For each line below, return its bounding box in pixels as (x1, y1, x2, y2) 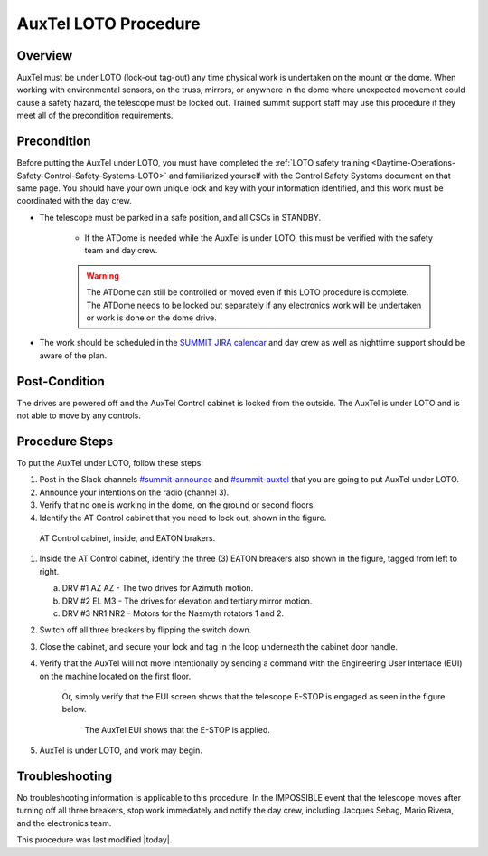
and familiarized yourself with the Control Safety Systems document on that (168, 170, 451, 181)
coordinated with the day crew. (16, 195, 133, 206)
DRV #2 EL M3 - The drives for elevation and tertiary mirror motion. (61, 595, 313, 606)
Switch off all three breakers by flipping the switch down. (39, 624, 252, 635)
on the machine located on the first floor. (39, 671, 192, 681)
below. (61, 704, 87, 715)
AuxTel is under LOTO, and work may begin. (39, 745, 202, 756)
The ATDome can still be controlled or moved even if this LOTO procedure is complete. (86, 287, 409, 298)
